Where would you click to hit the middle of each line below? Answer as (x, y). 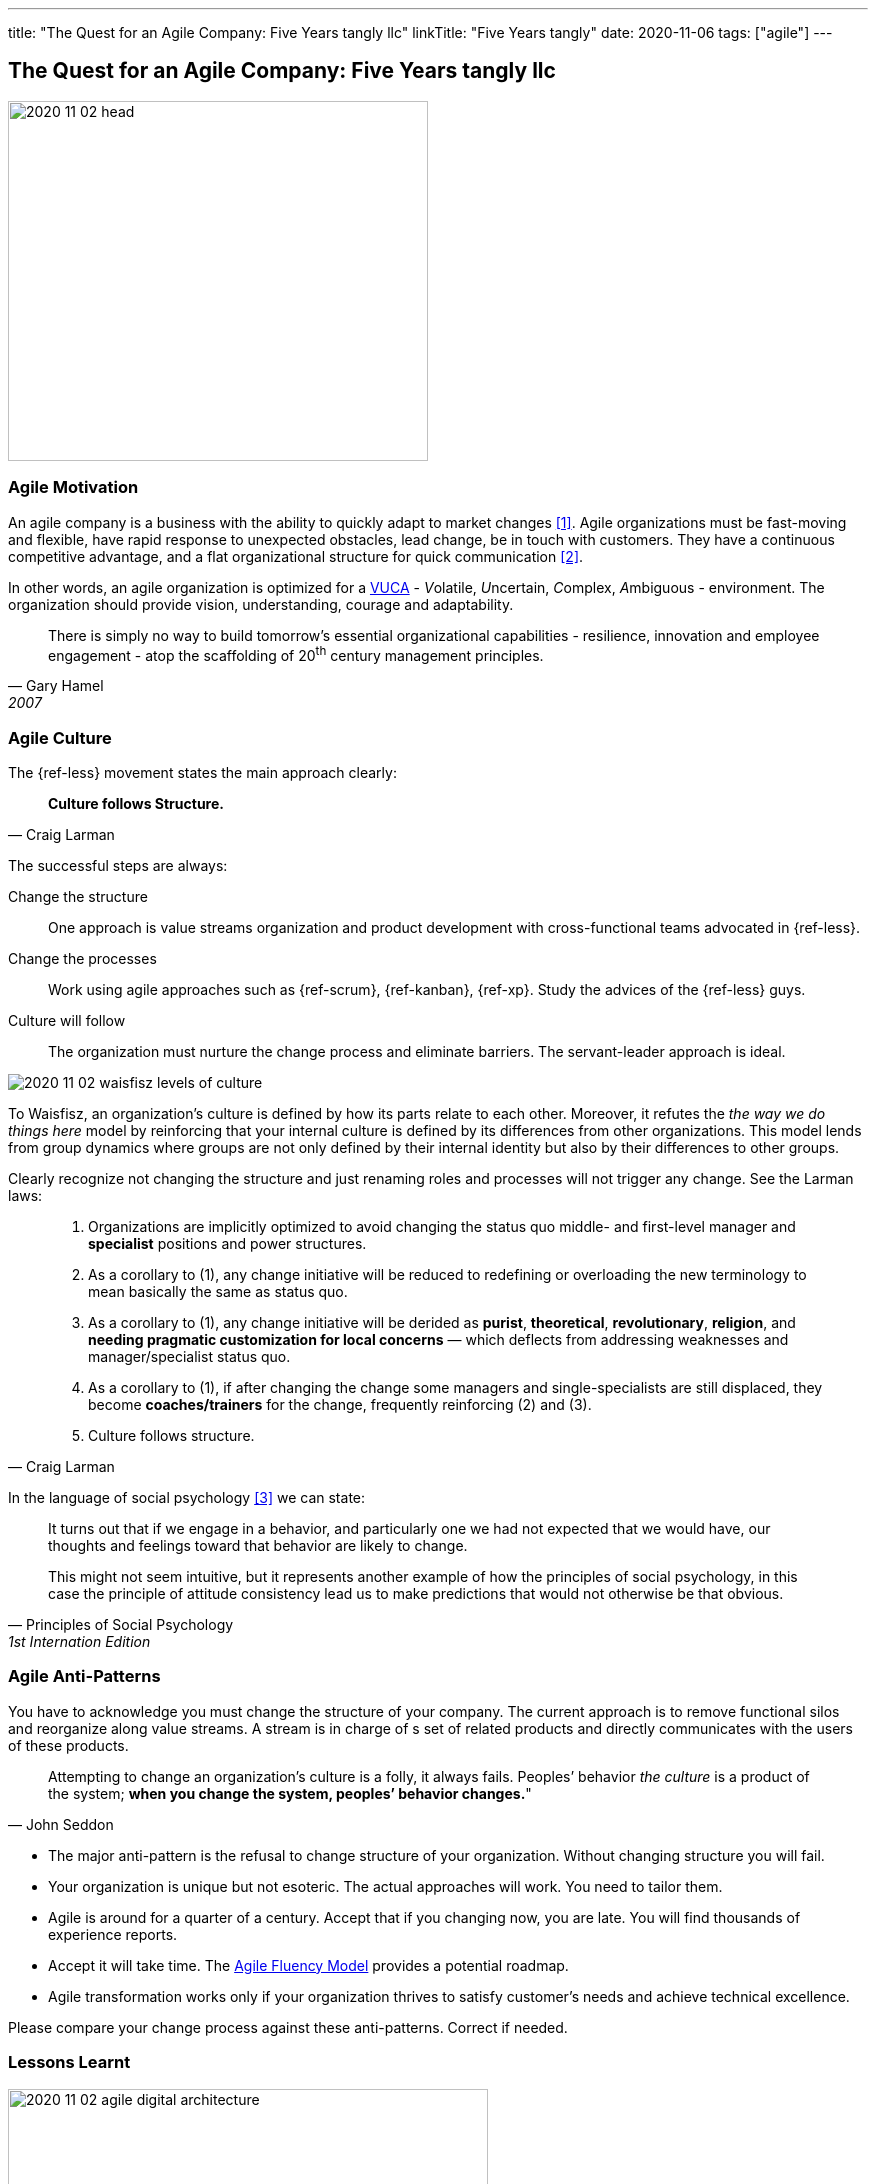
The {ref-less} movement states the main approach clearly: (202, 772)
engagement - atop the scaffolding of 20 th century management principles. (296, 653)
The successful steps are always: (118, 865)
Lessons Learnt (69, 2062)
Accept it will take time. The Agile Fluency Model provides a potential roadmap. (308, 1965)
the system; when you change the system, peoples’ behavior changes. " (290, 1793)
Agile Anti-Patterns (84, 1676)
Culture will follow (67, 1020)
